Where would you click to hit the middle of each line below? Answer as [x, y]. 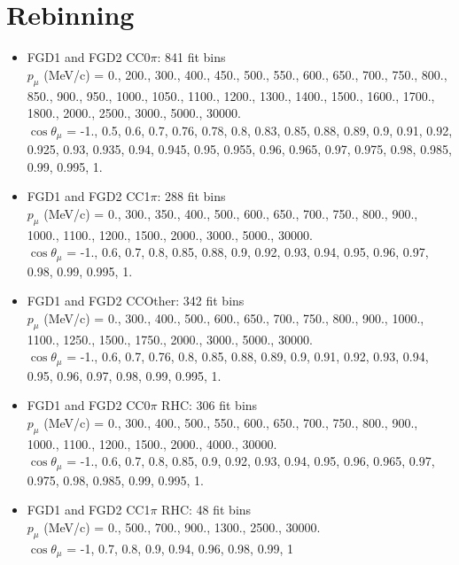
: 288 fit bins [191, 196]
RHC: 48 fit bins [206, 510]
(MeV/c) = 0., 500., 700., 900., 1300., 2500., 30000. [182, 527]
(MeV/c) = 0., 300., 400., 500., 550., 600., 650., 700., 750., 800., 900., [231, 422]
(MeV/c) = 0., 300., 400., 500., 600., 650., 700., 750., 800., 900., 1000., [234, 317]
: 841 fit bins [191, 57]
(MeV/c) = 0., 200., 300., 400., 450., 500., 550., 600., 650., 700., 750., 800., [245, 74]
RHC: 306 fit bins [210, 405]
